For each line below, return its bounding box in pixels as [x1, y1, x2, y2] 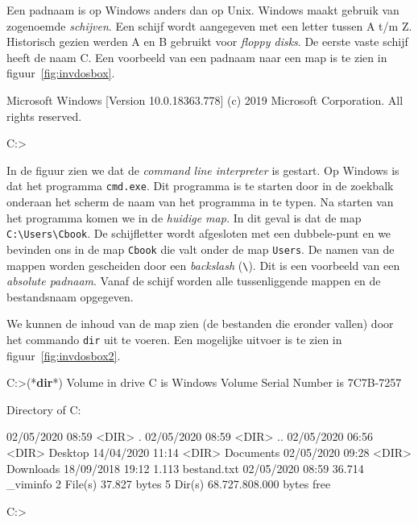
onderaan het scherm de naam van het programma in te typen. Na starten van [6, 193, 394, 210]
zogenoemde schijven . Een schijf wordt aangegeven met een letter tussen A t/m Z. [6, 17, 412, 34]
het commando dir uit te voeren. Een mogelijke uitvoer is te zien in [6, 330, 342, 347]
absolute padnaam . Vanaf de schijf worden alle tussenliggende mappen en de [6, 272, 381, 289]
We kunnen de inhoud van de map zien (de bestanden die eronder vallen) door [6, 315, 394, 332]
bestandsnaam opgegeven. [6, 288, 134, 305]
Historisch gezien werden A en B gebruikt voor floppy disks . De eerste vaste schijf [6, 33, 408, 50]
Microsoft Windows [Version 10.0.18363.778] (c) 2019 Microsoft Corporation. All [6, 91, 404, 108]
